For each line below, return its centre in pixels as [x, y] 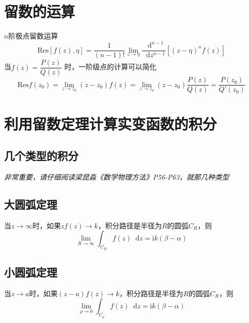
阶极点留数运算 [33, 36]
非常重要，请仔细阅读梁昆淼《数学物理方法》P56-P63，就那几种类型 [117, 176]
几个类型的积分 [41, 156]
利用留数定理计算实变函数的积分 [111, 123]
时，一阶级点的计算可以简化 [111, 67]
